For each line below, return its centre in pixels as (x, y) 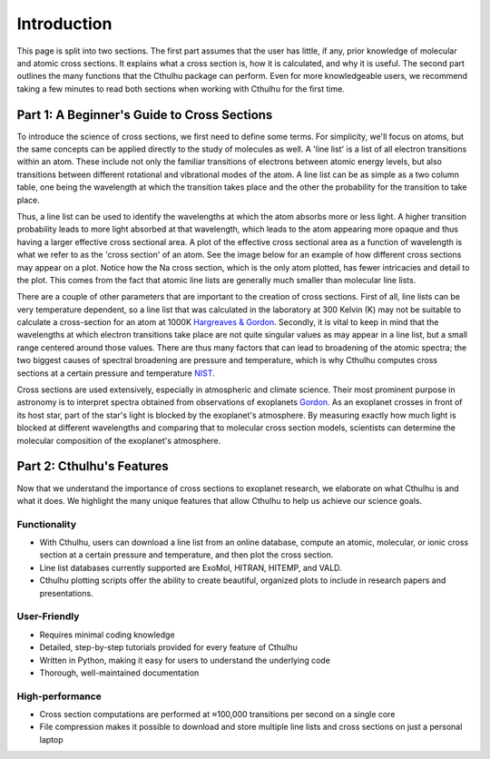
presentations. (67, 593)
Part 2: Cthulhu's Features (93, 466)
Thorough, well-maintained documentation (119, 673)
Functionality (47, 524)
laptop (51, 739)
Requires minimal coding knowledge (108, 635)
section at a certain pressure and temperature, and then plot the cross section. (186, 555)
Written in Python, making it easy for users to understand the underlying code (185, 660)
